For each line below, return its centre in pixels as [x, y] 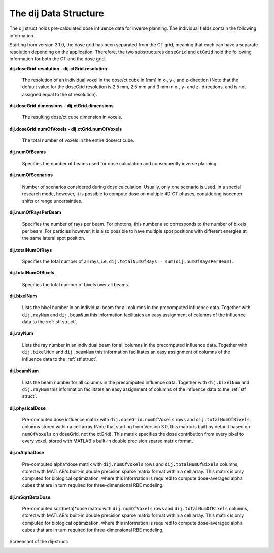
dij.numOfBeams [28, 152]
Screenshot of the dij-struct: [39, 541]
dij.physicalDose [27, 408]
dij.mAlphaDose [27, 452]
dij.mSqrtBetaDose [30, 497]
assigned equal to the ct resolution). [60, 94]
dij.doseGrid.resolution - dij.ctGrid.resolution [58, 68]
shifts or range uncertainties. [52, 201]
